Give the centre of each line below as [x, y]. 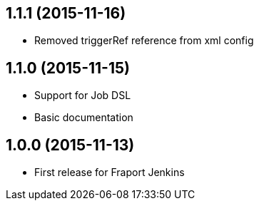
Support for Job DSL [83, 96]
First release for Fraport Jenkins [110, 172]
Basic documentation [84, 118]
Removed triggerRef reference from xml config [144, 41]
